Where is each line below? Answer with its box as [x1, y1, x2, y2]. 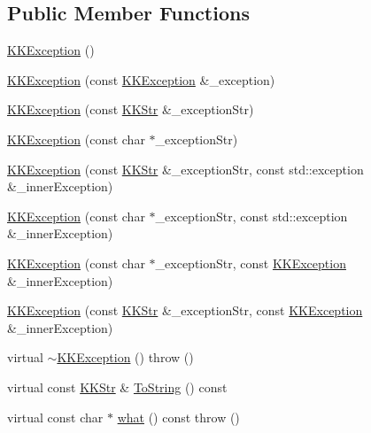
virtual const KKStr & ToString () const [7, 377, 228, 396]
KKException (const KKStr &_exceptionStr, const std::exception [7, 159, 364, 178]
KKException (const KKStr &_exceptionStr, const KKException [7, 301, 363, 320]
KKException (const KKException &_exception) [7, 70, 275, 89]
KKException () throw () [57, 348, 194, 367]
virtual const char [7, 407, 104, 426]
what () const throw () [117, 407, 240, 426]
